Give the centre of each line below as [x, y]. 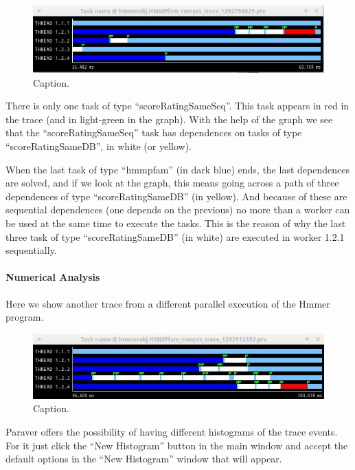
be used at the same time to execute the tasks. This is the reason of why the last [176, 223]
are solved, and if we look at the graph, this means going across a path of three [172, 183]
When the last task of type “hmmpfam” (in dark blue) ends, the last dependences [177, 169]
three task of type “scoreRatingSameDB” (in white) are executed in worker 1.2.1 [175, 236]
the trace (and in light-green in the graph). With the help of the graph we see [169, 119]
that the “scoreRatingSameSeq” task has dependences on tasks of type [154, 132]
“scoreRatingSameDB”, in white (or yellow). [99, 146]
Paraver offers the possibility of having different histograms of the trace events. [172, 431]
